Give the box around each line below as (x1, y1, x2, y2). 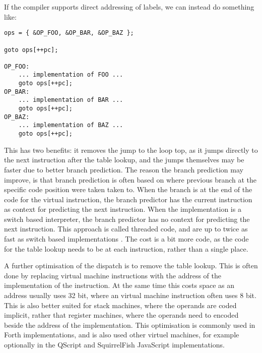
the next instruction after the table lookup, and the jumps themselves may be (4, 154, 244, 165)
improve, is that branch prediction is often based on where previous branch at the (4, 174, 257, 185)
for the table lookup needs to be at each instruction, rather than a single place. (4, 243, 248, 254)
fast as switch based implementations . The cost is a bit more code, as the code (4, 233, 249, 244)
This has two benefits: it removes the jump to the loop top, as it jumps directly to (4, 144, 258, 155)
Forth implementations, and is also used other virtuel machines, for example (4, 329, 239, 340)
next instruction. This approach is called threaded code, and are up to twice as (4, 223, 248, 234)
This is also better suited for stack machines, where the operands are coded (4, 300, 237, 310)
